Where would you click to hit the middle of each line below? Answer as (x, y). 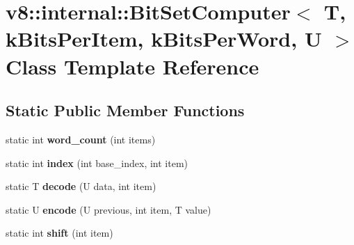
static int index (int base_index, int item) (97, 163)
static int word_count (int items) (81, 139)
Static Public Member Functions (125, 110)
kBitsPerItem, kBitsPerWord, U (164, 39)
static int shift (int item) (59, 233)
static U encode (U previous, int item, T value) (108, 209)
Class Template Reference (132, 66)
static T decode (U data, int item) (81, 186)
